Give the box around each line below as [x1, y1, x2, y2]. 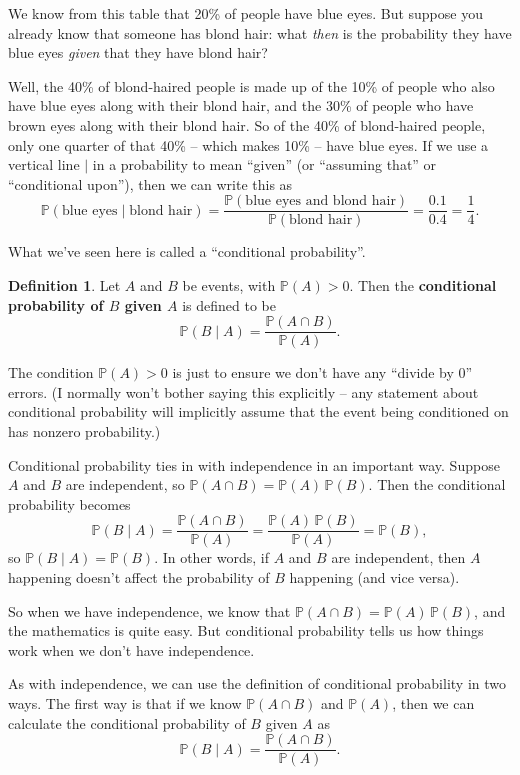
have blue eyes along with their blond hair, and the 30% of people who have [8, 95, 474, 116]
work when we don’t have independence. [8, 639, 255, 660]
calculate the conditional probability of [8, 712, 246, 733]
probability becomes [8, 493, 131, 514]
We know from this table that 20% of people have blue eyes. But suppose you [8, 3, 483, 23]
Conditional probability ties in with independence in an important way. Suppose [8, 454, 500, 475]
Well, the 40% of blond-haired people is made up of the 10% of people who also [8, 75, 495, 96]
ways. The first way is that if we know [8, 693, 242, 714]
